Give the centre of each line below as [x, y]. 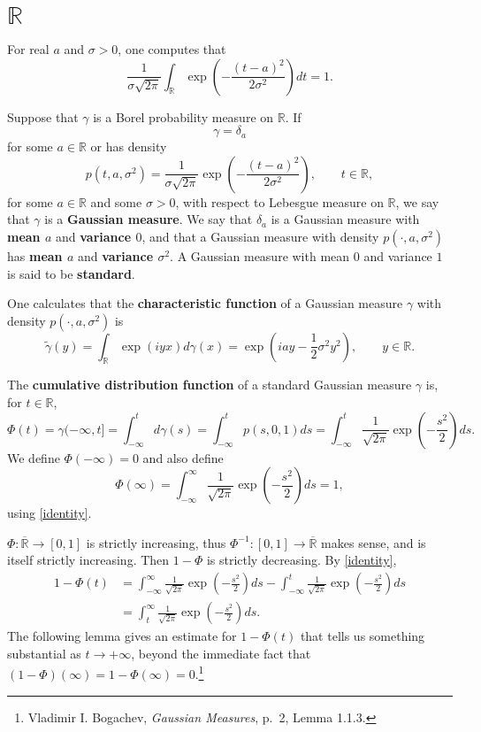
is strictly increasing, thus [156, 542]
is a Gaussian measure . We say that [149, 219]
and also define [183, 457]
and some [116, 201]
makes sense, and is [374, 542]
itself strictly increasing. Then [88, 560]
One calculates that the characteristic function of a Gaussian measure [205, 303]
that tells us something [363, 636]
